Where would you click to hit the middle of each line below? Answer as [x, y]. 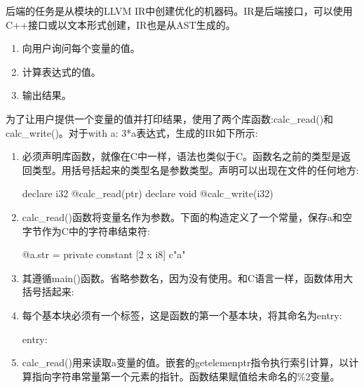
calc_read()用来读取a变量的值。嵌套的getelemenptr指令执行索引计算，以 [186, 362]
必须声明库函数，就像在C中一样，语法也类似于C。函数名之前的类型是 [182, 156]
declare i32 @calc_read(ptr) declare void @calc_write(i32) [148, 193]
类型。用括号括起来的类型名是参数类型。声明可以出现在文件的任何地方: [195, 169]
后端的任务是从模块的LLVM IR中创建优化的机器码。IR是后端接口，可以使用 [179, 11]
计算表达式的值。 [61, 71]
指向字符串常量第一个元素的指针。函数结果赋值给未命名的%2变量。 [186, 376]
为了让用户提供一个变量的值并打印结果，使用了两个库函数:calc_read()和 [170, 118]
